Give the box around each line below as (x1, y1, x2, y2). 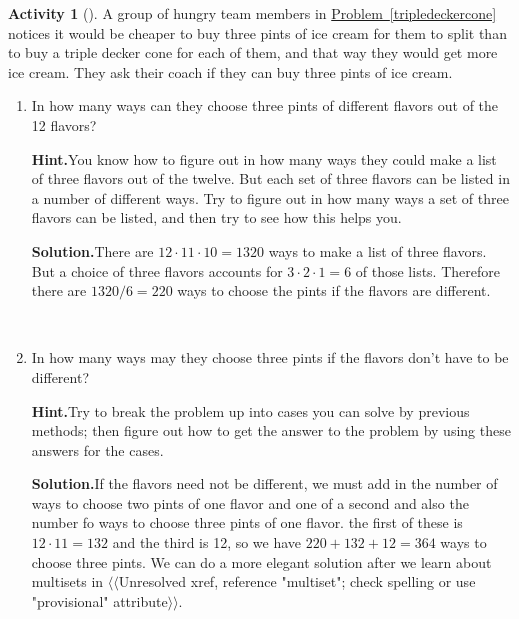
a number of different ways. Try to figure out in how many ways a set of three (31, 187, 509, 208)
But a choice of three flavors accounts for (31, 260, 283, 281)
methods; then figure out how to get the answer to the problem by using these (31, 420, 511, 441)
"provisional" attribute (31, 590, 168, 611)
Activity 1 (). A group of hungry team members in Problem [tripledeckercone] (8, 3, 497, 23)
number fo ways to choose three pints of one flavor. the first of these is (31, 512, 463, 533)
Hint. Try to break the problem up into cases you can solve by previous (31, 400, 470, 421)
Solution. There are (31, 240, 154, 261)
